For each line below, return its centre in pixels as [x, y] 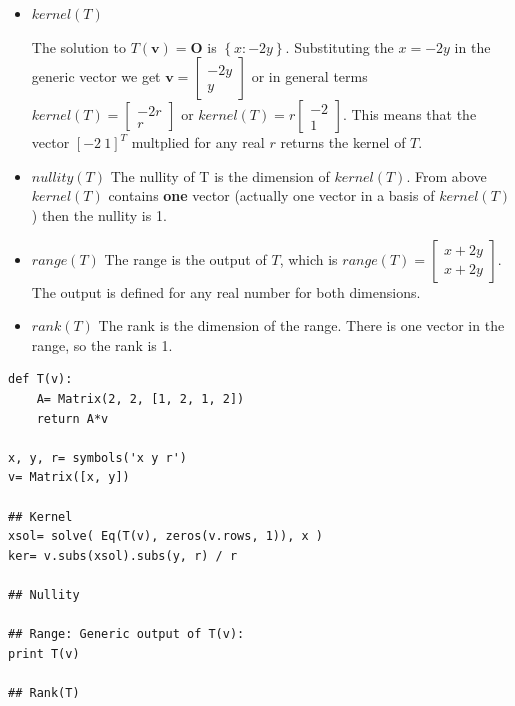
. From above [446, 175]
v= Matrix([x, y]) [69, 477]
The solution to [78, 46]
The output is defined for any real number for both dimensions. [226, 291]
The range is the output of [185, 258]
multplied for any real [198, 142]
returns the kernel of [343, 142]
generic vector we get [96, 76]
